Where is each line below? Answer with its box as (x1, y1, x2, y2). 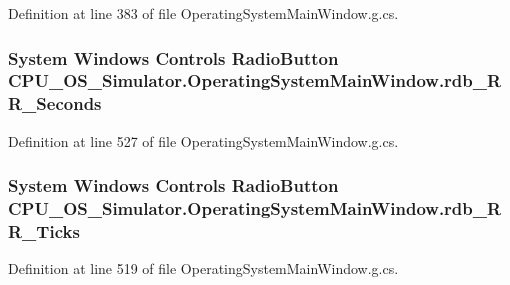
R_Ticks (8, 219, 80, 244)
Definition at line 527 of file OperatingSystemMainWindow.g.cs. (8, 130, 399, 151)
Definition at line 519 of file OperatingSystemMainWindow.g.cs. (8, 258, 399, 279)
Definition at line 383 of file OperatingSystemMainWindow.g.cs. (8, 3, 399, 23)
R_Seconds (8, 91, 102, 116)
